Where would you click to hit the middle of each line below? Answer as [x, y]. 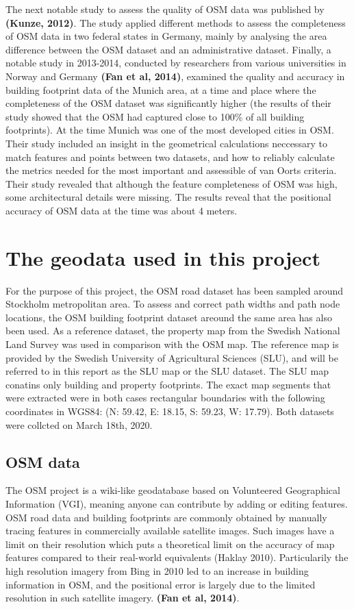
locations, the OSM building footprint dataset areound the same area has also [169, 317]
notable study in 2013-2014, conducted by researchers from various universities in [176, 63]
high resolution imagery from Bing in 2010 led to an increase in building [157, 570]
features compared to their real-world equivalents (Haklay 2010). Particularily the [177, 557]
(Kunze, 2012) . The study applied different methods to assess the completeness [176, 22]
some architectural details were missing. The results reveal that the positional [168, 197]
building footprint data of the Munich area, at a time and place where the [161, 89]
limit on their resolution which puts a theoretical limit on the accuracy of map [170, 544]
